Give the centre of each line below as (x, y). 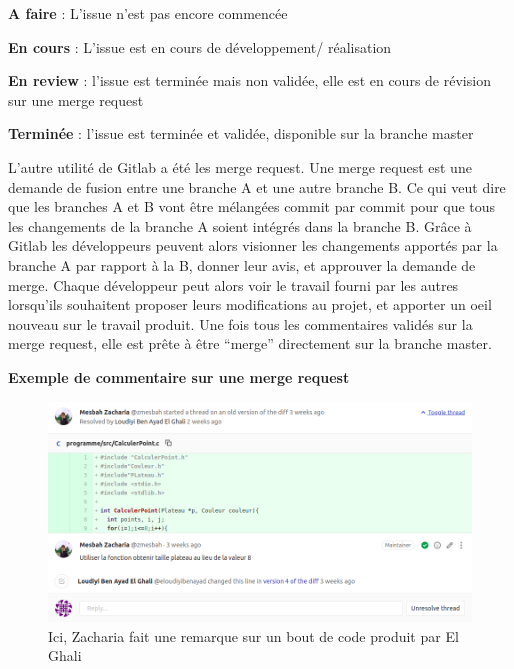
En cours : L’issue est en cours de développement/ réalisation (200, 46)
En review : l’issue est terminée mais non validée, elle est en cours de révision (249, 80)
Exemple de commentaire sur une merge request (179, 376)
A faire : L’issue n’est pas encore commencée (148, 13)
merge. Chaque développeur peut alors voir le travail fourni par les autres (233, 284)
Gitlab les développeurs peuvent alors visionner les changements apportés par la (253, 245)
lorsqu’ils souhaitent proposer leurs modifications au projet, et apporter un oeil (250, 304)
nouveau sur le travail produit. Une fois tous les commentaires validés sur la (240, 323)
